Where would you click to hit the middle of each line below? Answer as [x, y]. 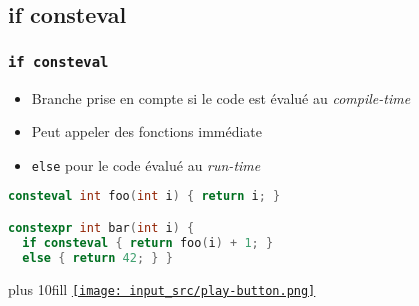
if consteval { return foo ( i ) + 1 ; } [148, 242]
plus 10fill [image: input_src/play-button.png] [162, 288]
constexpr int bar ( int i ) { [101, 227]
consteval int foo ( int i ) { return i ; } [144, 196]
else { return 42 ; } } [97, 257]
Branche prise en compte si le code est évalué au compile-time [221, 97]
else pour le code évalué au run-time [146, 164]
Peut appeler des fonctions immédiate [147, 131]
